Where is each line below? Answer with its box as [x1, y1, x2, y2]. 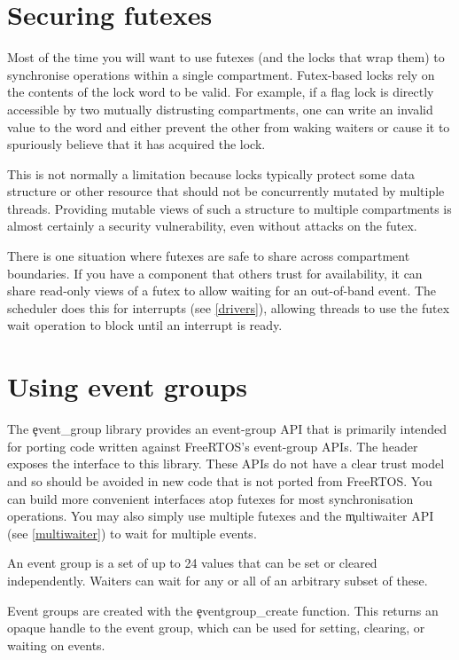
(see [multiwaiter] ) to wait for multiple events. [7, 523, 257, 542]
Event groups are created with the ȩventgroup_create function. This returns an [7, 601, 439, 619]
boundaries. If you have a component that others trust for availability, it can [7, 263, 423, 282]
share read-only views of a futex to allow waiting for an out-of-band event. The [7, 281, 437, 300]
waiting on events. [7, 635, 105, 654]
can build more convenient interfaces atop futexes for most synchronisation [7, 489, 414, 507]
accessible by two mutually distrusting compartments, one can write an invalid [7, 99, 433, 118]
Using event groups [7, 368, 247, 405]
